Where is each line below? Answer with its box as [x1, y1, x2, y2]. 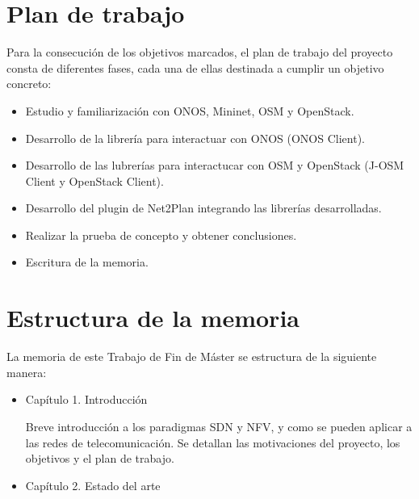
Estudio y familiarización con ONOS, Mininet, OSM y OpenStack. [25, 102, 354, 119]
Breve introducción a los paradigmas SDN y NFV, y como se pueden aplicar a [25, 417, 413, 434]
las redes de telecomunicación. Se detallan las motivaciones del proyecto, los [25, 434, 400, 451]
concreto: [6, 75, 52, 92]
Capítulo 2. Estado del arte [25, 476, 161, 493]
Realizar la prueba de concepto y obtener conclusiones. [25, 226, 297, 243]
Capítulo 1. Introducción [25, 391, 148, 408]
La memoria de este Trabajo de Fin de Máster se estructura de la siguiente [6, 348, 377, 365]
